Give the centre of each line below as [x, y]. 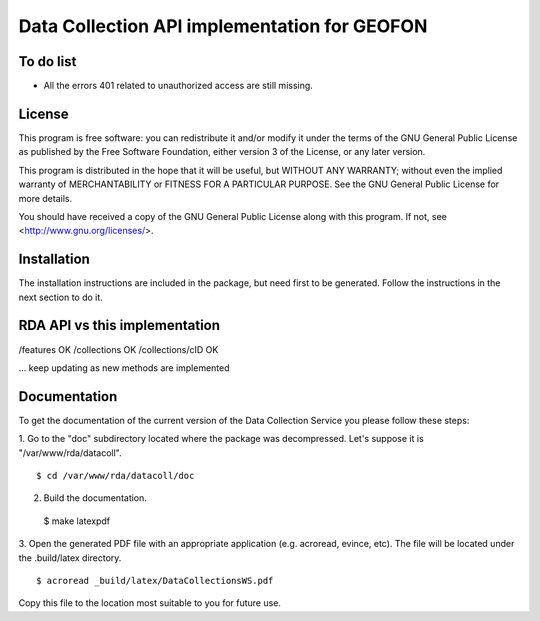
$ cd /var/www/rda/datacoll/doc [115, 475]
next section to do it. [61, 297]
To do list [47, 61]
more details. [45, 198]
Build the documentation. [95, 498]
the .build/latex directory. [70, 557]
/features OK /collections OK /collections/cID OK [118, 349]
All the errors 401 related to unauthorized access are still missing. [178, 86]
